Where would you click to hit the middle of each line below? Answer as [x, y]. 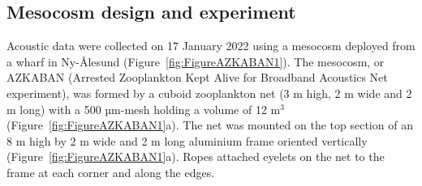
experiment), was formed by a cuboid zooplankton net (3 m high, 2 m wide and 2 [209, 93]
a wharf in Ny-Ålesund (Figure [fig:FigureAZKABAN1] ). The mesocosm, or [196, 61]
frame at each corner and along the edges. [111, 172]
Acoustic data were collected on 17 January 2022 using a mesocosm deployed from [211, 46]
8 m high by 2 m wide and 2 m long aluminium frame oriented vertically [187, 140]
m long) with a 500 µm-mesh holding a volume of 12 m [144, 109]
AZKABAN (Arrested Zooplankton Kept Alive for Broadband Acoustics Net [197, 77]
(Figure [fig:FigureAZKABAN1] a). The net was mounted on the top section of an [210, 125]
